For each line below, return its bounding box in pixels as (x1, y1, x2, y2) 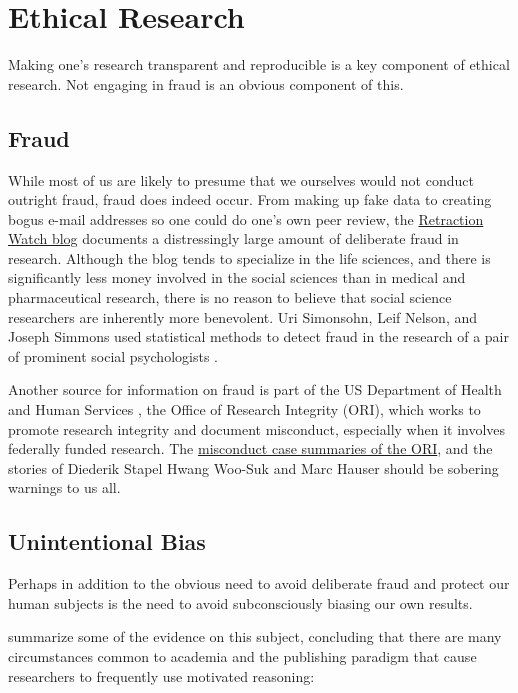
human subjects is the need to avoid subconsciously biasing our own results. (8, 592, 473, 613)
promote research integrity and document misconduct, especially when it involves (8, 418, 506, 439)
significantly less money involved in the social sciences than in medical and (8, 267, 466, 288)
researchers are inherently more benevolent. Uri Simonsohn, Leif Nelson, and (8, 306, 477, 327)
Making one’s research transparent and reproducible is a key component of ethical (8, 54, 510, 75)
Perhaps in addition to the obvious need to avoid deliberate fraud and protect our (8, 573, 510, 594)
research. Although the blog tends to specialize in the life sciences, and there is (8, 247, 491, 268)
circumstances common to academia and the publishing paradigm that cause (8, 646, 477, 666)
